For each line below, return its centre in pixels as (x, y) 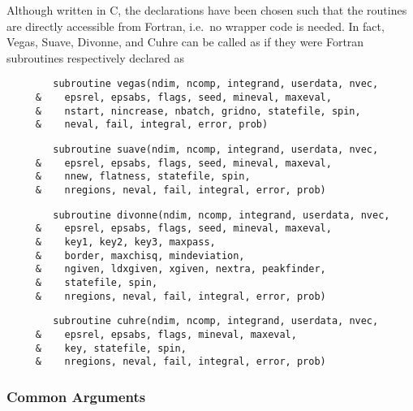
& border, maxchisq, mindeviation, (140, 255)
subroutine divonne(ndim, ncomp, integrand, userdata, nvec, (222, 215)
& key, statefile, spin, (111, 348)
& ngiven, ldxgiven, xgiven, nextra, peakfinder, (181, 269)
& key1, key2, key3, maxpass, (125, 242)
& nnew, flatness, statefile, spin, (143, 177)
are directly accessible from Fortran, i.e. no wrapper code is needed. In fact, (196, 26)
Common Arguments (76, 396)
